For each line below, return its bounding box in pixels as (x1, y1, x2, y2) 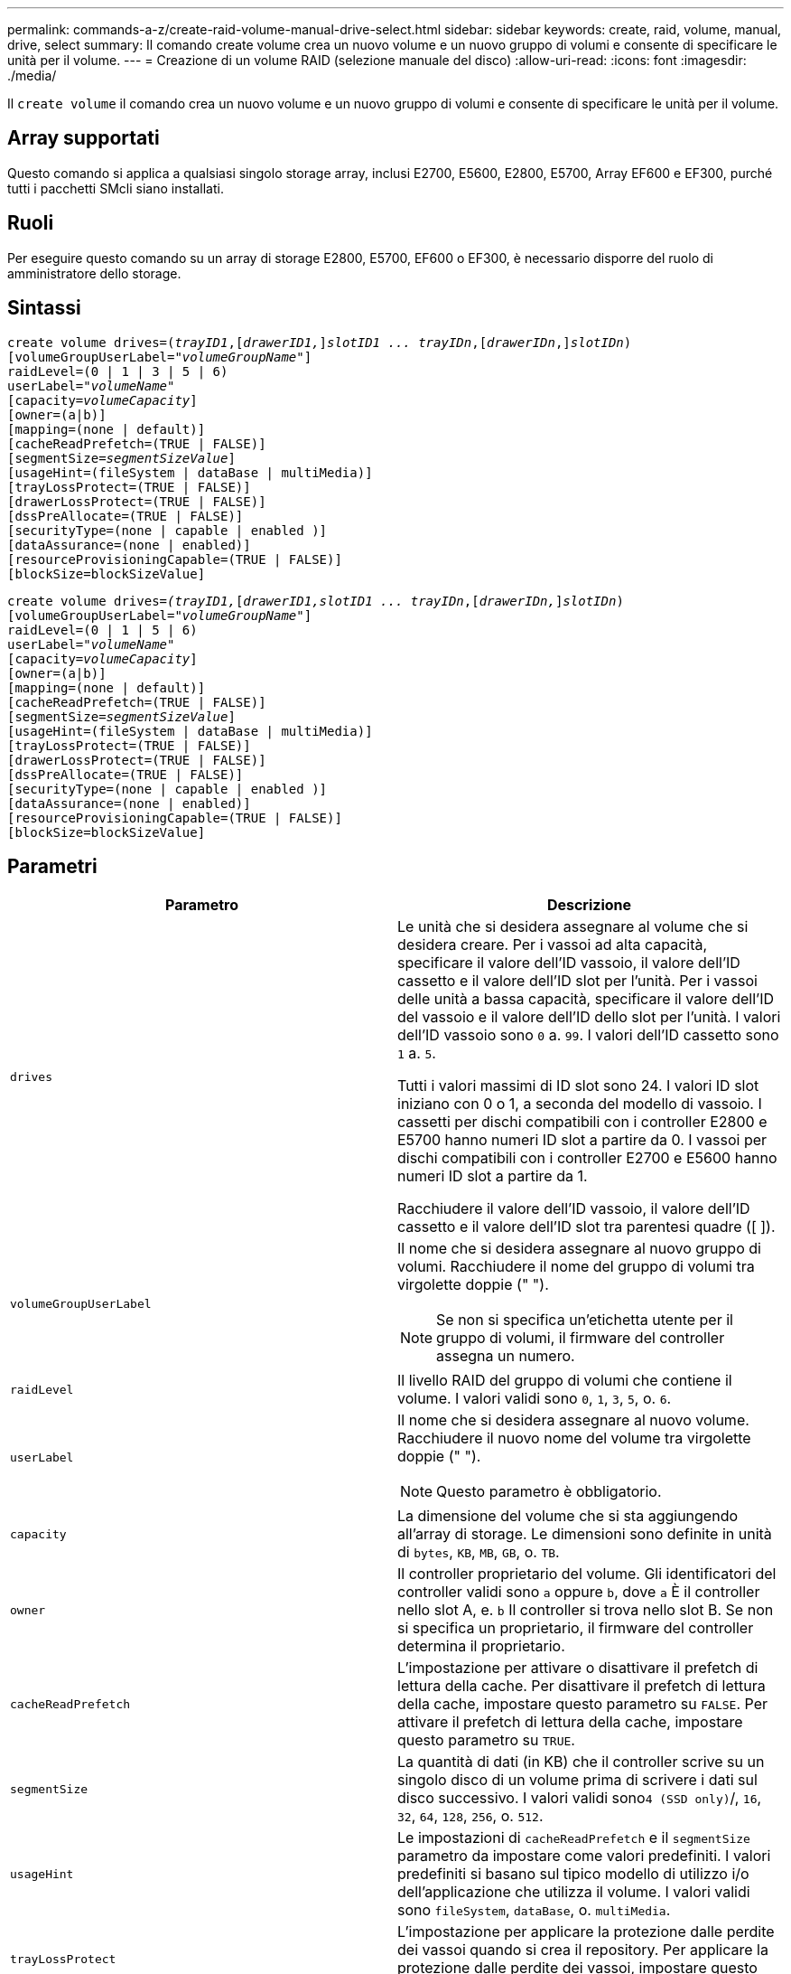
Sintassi (7, 296, 81, 320)
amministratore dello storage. (7, 265, 181, 281)
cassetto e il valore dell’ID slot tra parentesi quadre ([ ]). (397, 1217, 776, 1236)
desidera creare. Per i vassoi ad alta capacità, (397, 935, 708, 954)
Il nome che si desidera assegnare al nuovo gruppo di (397, 1239, 761, 1258)
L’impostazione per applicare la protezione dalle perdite (397, 1922, 775, 1941)
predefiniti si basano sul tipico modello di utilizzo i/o (397, 1865, 749, 1884)
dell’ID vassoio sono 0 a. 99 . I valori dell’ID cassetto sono (397, 1026, 779, 1045)
